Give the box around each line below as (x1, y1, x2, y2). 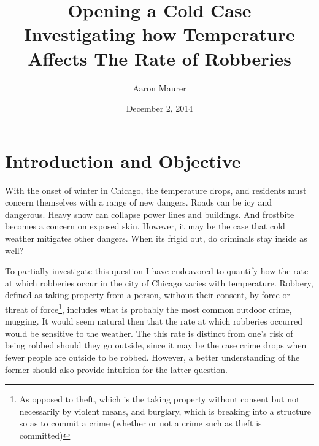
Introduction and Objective (5, 148, 241, 173)
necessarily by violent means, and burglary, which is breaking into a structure (19, 404, 311, 417)
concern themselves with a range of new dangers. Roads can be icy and (5, 196, 272, 209)
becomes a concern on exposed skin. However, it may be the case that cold (5, 220, 285, 233)
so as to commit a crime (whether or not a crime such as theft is (19, 417, 262, 429)
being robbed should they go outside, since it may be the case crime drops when (5, 339, 307, 352)
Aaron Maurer (133, 81, 186, 94)
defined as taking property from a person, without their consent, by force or (5, 288, 290, 301)
